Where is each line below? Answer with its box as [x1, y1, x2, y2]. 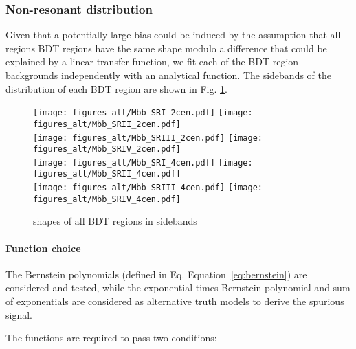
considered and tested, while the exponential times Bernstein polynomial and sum [5, 280, 351, 295]
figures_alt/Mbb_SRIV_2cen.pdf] [33, 144, 181, 155]
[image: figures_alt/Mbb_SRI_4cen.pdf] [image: [33, 157, 253, 168]
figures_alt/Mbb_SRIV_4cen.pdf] [33, 194, 181, 204]
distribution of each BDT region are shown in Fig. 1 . [5, 81, 227, 95]
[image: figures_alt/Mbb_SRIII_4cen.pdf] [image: [33, 183, 263, 193]
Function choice [5, 240, 81, 255]
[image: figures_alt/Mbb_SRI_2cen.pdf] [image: [33, 108, 253, 118]
